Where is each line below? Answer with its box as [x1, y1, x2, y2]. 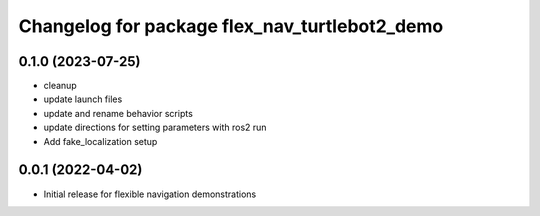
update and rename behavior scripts [43, 107, 194, 119]
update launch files [43, 93, 123, 105]
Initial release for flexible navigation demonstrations [43, 188, 257, 200]
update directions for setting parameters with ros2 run [43, 121, 267, 134]
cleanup [43, 80, 77, 92]
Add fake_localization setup [43, 135, 158, 147]
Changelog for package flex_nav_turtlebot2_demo [18, 15, 444, 37]
